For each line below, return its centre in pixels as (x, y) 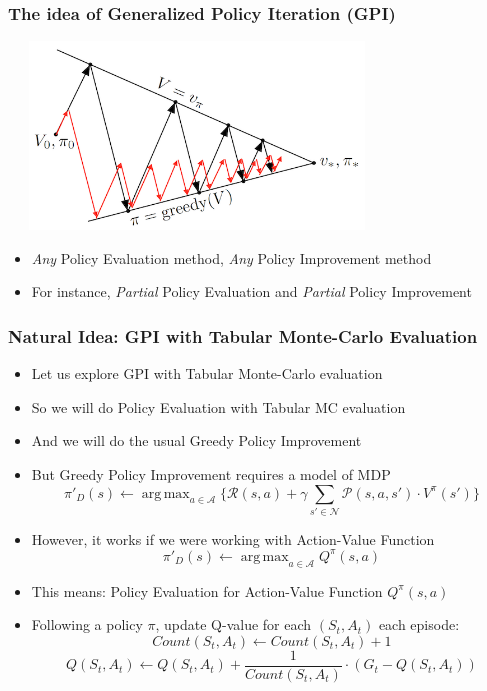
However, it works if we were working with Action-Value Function (233, 538)
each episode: (419, 624)
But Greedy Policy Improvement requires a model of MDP (211, 473)
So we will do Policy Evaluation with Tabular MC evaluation (218, 406)
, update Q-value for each (233, 624)
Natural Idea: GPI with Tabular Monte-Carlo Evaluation (243, 335)
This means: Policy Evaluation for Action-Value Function (207, 590)
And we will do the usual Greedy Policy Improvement (196, 440)
